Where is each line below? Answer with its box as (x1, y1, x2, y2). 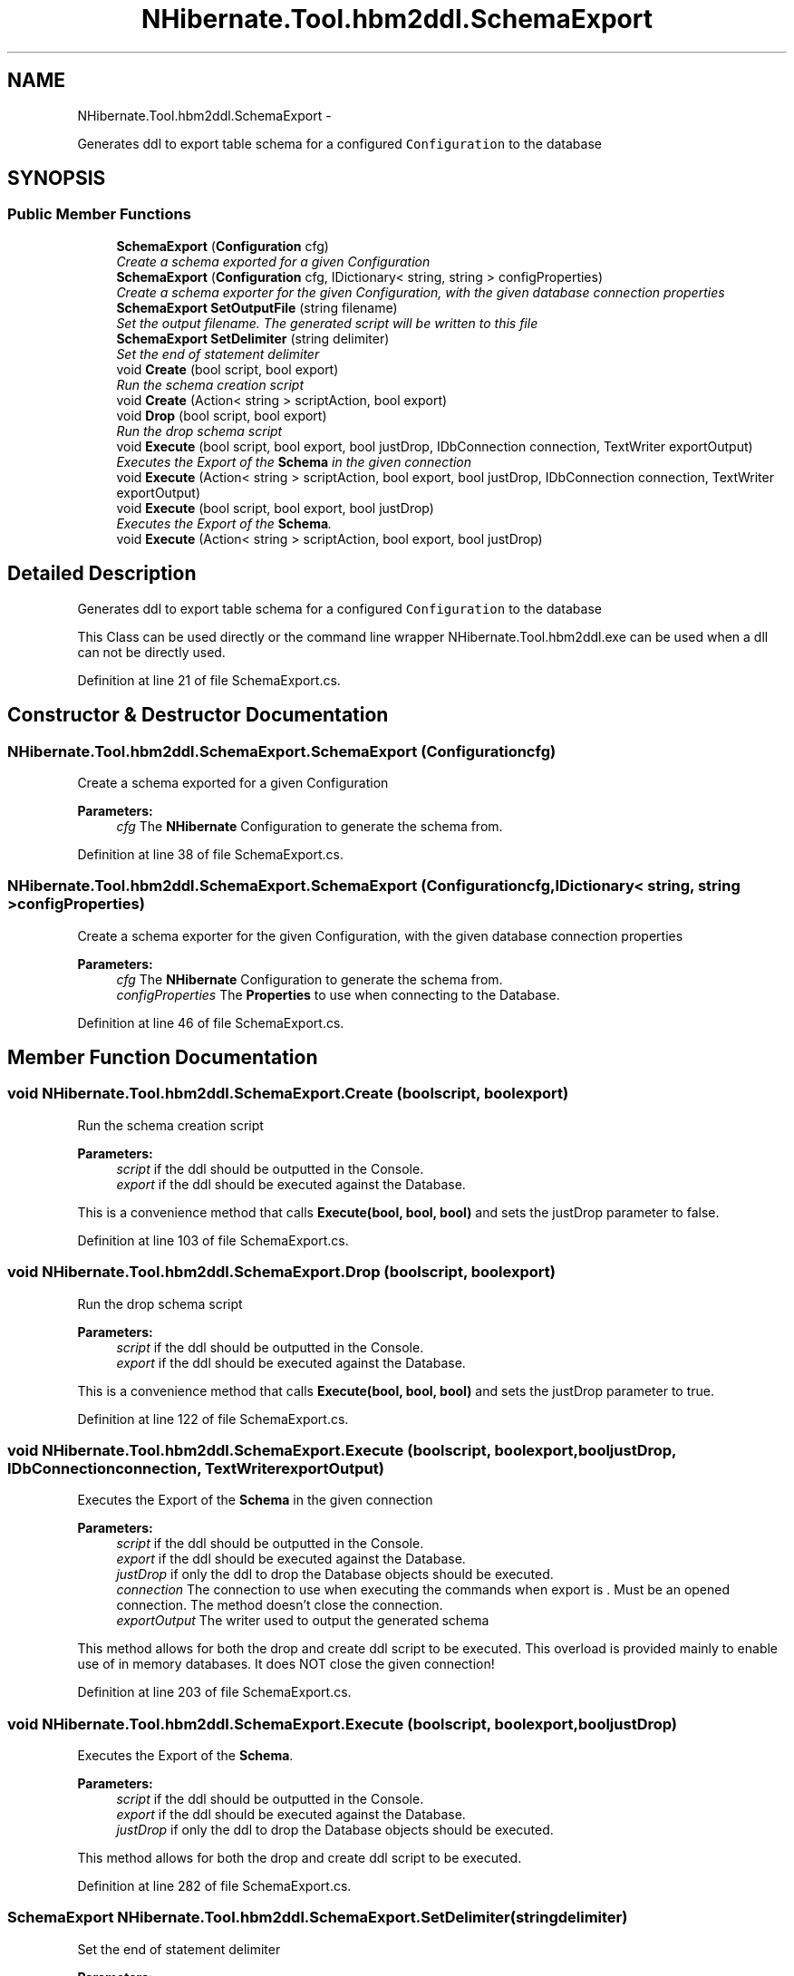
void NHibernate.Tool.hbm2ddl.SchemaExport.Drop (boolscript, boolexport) (7, 1263, 556, 1282)
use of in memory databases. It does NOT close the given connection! (77, 1656, 495, 1672)
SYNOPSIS (7, 167, 106, 190)
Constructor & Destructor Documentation (7, 703, 389, 727)
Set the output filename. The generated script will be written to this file (116, 315, 538, 331)
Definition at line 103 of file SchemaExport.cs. (77, 1232, 349, 1248)
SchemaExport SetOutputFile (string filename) (116, 299, 398, 315)
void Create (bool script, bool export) (116, 361, 339, 377)
